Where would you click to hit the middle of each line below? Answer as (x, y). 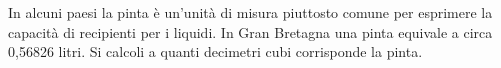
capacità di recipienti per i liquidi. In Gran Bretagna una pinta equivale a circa (250, 31)
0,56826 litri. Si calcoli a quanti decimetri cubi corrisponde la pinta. (215, 51)
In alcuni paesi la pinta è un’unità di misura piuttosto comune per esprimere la (250, 12)
